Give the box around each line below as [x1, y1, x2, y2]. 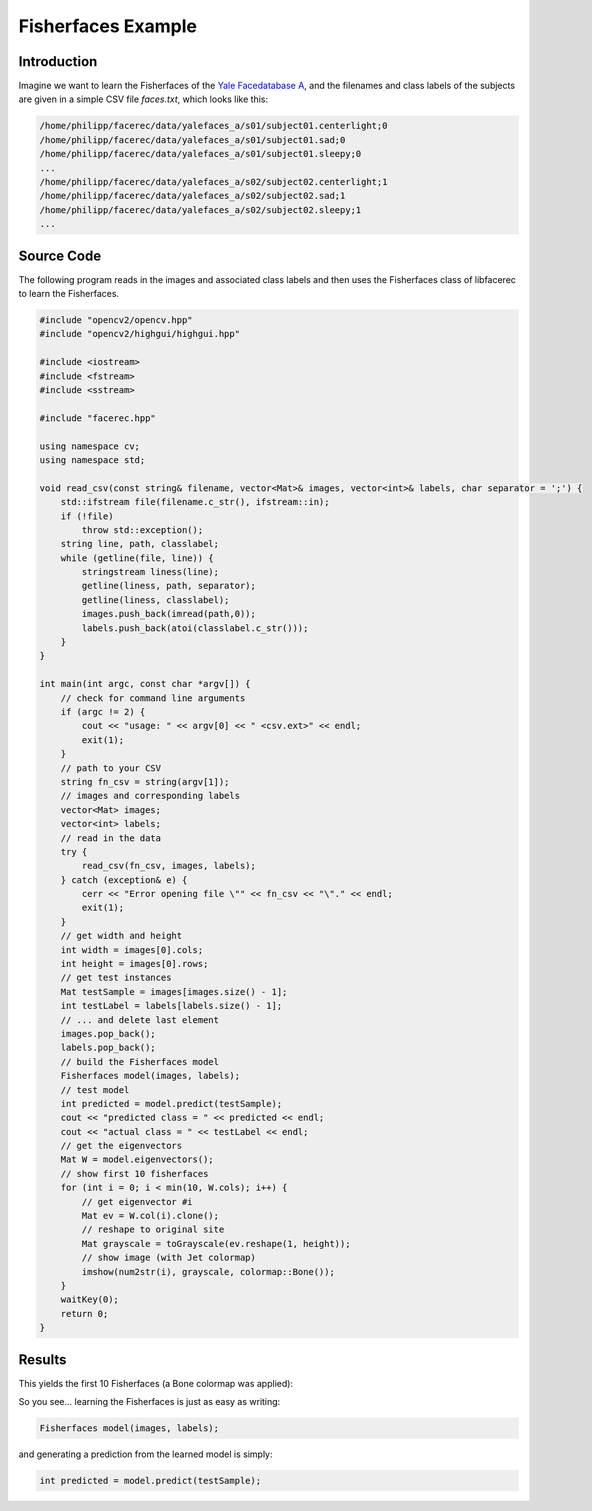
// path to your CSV [60, 762, 162, 774]
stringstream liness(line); [81, 566, 220, 578]
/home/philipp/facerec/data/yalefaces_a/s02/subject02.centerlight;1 [39, 176, 388, 187]
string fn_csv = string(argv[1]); [60, 776, 230, 787]
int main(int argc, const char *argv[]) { [39, 678, 251, 690]
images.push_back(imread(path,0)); [81, 608, 257, 620]
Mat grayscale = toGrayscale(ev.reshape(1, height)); [81, 1238, 351, 1249]
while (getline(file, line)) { [60, 552, 214, 564]
